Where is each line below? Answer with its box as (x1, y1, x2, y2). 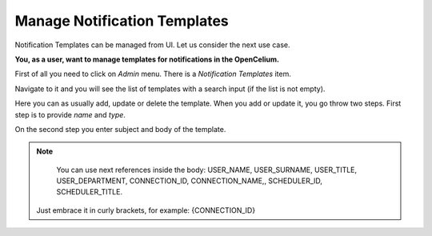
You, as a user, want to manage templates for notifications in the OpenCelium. (14, 54, 280, 64)
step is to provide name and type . (14, 110, 126, 119)
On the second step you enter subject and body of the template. (14, 124, 226, 134)
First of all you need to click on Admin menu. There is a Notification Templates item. (14, 69, 291, 79)
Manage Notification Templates (14, 12, 229, 30)
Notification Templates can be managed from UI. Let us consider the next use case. (14, 40, 290, 50)
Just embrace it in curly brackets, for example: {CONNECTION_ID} (36, 205, 256, 215)
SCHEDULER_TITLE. (56, 187, 123, 197)
